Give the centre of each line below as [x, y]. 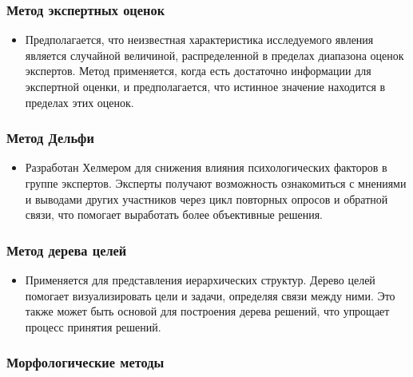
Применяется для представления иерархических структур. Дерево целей [200, 280]
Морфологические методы [85, 362]
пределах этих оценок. [79, 102]
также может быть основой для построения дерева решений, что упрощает [207, 311]
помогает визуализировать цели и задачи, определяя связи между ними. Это [210, 295]
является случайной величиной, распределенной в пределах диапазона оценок [214, 55]
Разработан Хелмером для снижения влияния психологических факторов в [206, 167]
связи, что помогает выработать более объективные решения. [174, 214]
